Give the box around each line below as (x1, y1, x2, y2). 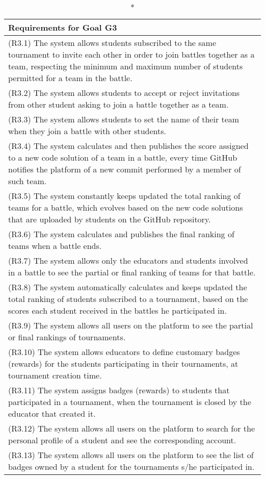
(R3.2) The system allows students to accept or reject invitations (8, 87, 240, 98)
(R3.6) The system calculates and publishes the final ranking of (8, 228, 234, 240)
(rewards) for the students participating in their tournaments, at (8, 358, 238, 369)
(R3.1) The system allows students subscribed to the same (8, 37, 217, 48)
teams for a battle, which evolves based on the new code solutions (8, 201, 243, 213)
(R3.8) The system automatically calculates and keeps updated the (8, 281, 247, 293)
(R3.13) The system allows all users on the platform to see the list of (8, 449, 254, 461)
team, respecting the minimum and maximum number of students (8, 60, 243, 72)
